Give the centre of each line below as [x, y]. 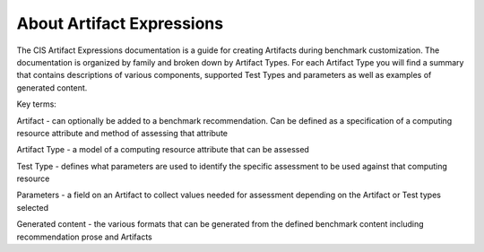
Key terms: [37, 104]
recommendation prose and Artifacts [84, 237]
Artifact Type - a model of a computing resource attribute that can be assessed [163, 150]
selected [33, 207]
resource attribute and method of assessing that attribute [122, 133]
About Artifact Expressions [120, 23]
